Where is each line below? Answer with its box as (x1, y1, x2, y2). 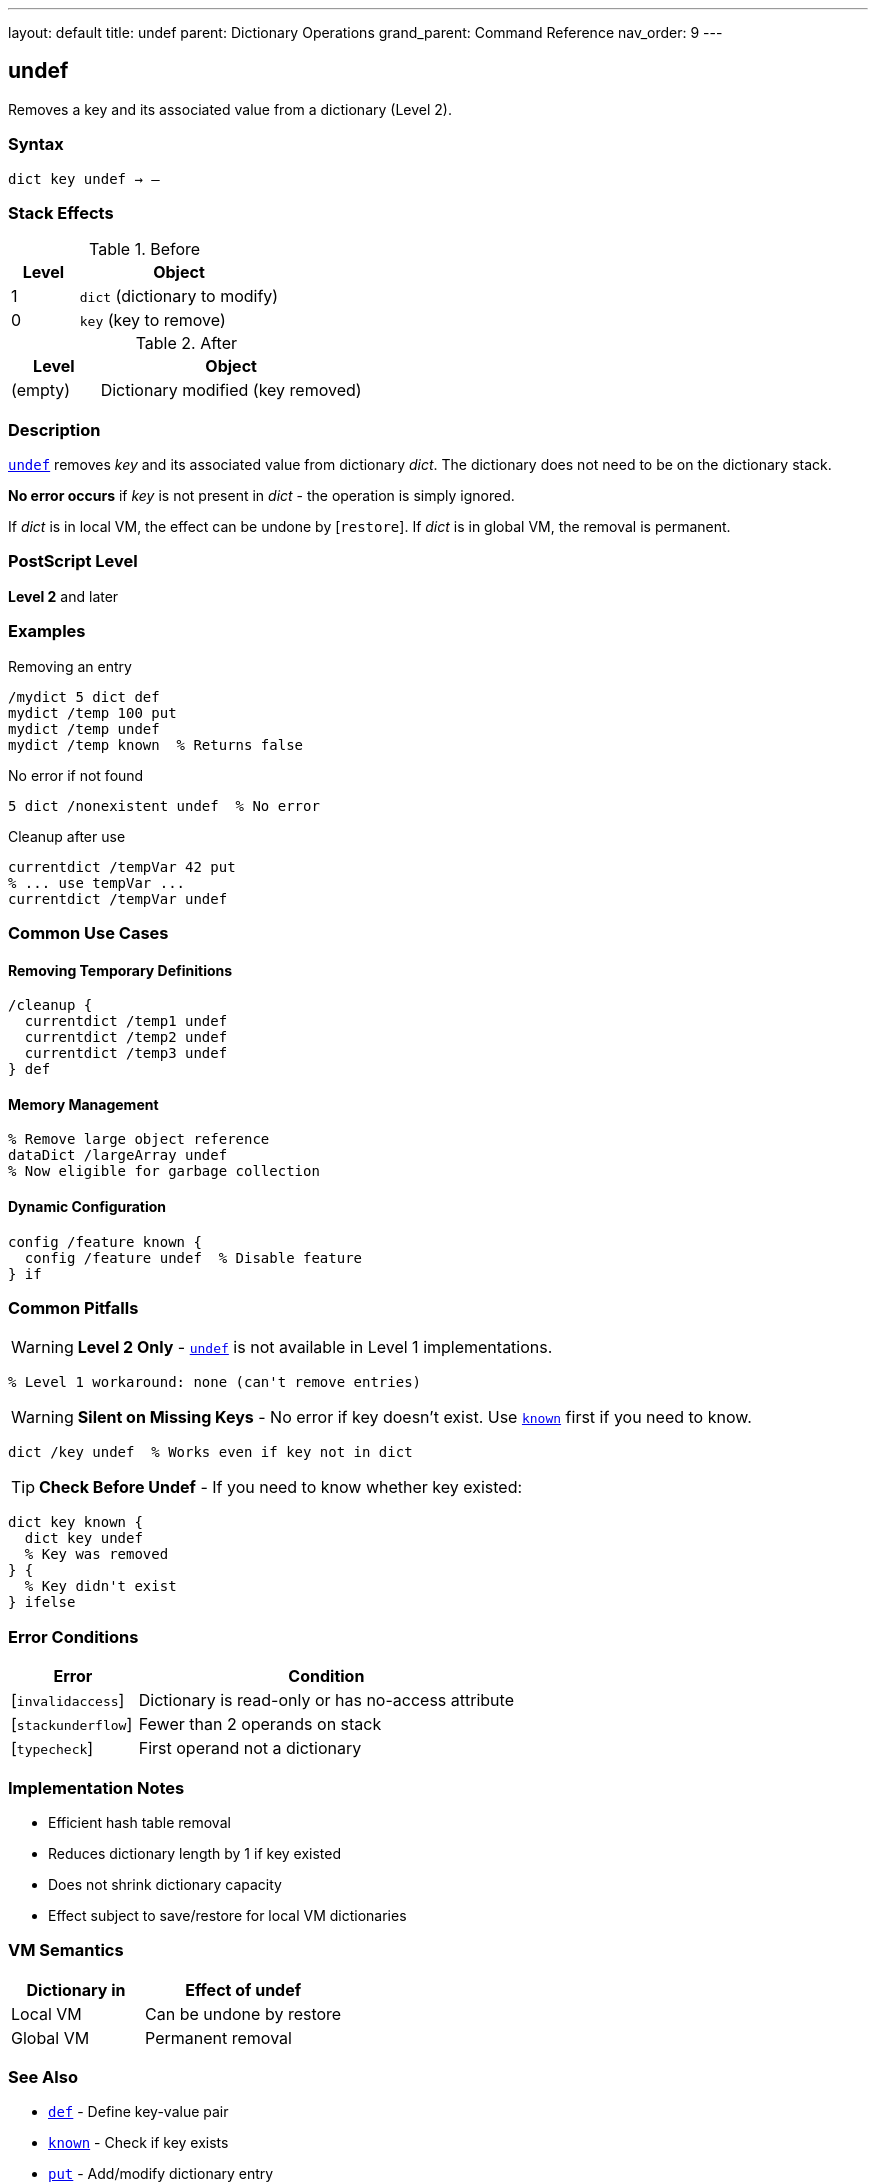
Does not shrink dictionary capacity (48, 1875, 282, 1893)
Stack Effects (8, 202, 114, 223)
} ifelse (8, 1594, 76, 1611)
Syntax (8, 134, 64, 155)
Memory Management (8, 1095, 159, 1113)
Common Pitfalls (8, 1298, 139, 1318)
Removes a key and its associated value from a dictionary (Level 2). (8, 100, 452, 118)
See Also (8, 2067, 78, 2087)
